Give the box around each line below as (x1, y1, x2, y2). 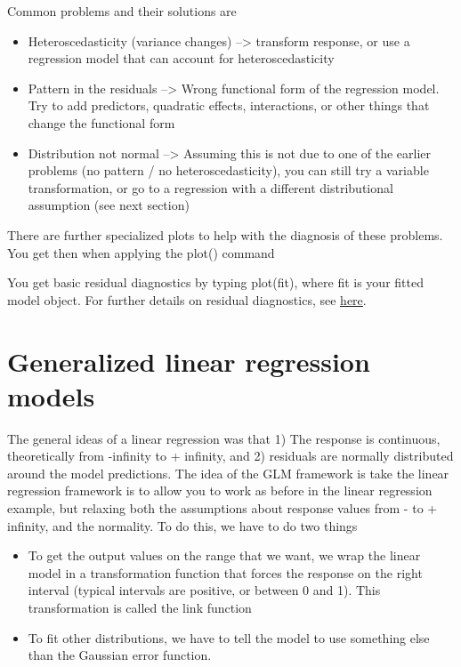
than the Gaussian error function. (28, 646, 212, 664)
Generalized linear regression (7, 342, 370, 379)
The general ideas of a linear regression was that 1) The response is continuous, (7, 429, 441, 447)
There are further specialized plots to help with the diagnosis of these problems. (7, 225, 443, 244)
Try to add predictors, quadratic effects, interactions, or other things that (28, 96, 430, 115)
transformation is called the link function (28, 598, 252, 616)
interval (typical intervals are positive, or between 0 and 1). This (28, 581, 381, 599)
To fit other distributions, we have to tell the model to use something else (28, 628, 430, 647)
